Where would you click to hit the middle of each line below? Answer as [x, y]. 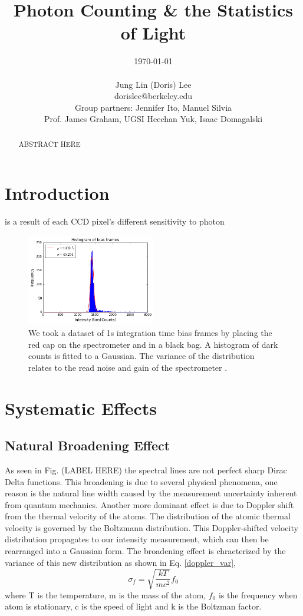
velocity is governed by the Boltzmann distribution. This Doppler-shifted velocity [151, 527]
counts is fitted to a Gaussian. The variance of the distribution [141, 356]
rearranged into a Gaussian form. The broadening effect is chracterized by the [145, 551]
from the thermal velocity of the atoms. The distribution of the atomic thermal [148, 516]
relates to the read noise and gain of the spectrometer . [128, 367]
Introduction [57, 193]
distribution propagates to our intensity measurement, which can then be [137, 539]
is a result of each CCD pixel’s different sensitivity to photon [115, 221]
